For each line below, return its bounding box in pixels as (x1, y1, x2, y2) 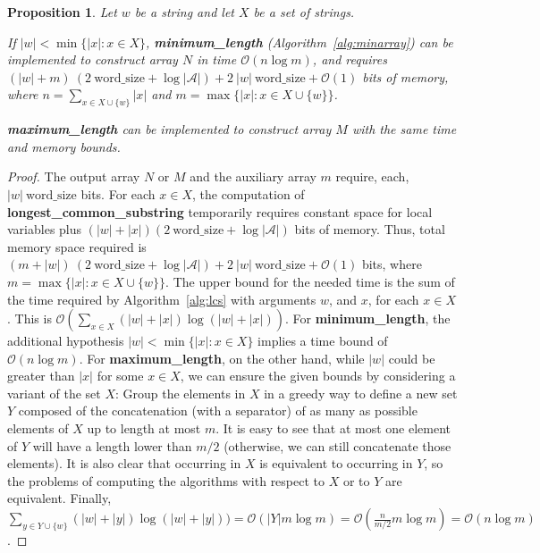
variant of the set (7, 383, 101, 402)
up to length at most (87, 419, 201, 438)
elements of (7, 419, 69, 438)
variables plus (7, 220, 82, 239)
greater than (7, 366, 75, 385)
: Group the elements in (114, 383, 246, 402)
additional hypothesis (7, 331, 124, 350)
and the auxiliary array (190, 167, 316, 186)
